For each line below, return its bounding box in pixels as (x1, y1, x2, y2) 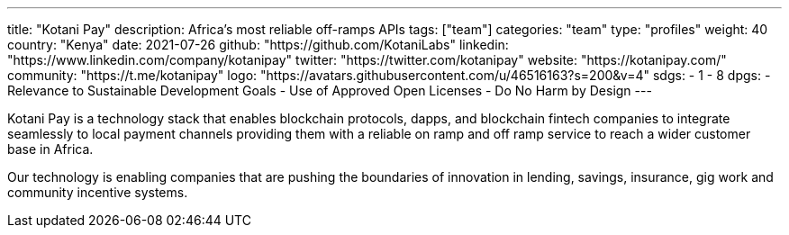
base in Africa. (7, 141, 94, 157)
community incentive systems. (7, 185, 188, 200)
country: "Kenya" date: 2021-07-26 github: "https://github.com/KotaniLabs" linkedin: (7, 37, 509, 52)
